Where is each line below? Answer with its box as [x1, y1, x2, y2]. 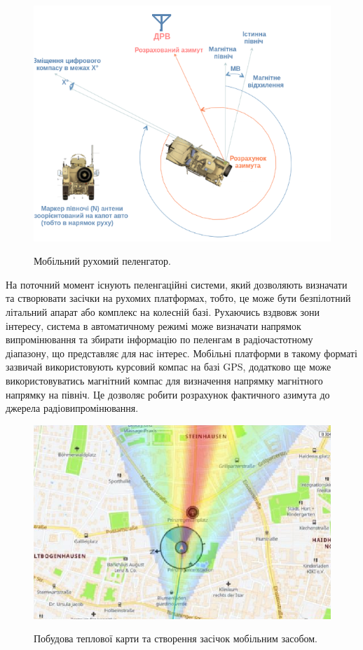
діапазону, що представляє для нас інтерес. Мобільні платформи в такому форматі [6, 345, 357, 360]
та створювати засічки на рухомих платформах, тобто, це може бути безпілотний [6, 291, 351, 305]
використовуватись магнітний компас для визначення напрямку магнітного [6, 373, 323, 387]
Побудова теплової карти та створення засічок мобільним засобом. [34, 631, 317, 646]
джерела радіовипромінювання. [6, 401, 139, 415]
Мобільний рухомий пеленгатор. [34, 254, 171, 268]
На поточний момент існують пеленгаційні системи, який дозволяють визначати [6, 277, 348, 291]
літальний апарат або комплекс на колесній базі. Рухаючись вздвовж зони [6, 304, 320, 319]
